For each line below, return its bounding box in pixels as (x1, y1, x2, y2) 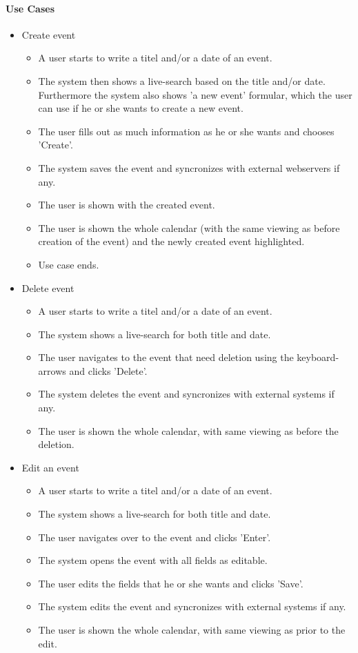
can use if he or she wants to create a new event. (38, 101, 243, 115)
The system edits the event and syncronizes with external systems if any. (38, 599, 346, 614)
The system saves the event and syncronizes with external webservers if (38, 160, 340, 175)
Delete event (21, 280, 74, 295)
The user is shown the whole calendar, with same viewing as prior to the (38, 623, 346, 637)
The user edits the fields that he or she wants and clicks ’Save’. (38, 576, 304, 590)
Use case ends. (38, 257, 99, 271)
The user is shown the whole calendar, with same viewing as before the (38, 423, 339, 438)
